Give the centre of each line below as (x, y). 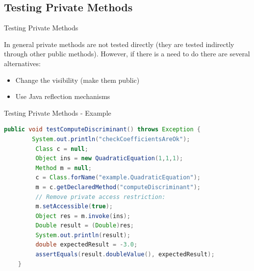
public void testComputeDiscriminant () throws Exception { (102, 130)
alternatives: (22, 63)
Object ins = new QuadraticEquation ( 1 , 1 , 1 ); (109, 159)
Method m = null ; (64, 168)
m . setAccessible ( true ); (74, 207)
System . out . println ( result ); (83, 235)
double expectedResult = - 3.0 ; (87, 245)
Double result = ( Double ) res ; (85, 226)
